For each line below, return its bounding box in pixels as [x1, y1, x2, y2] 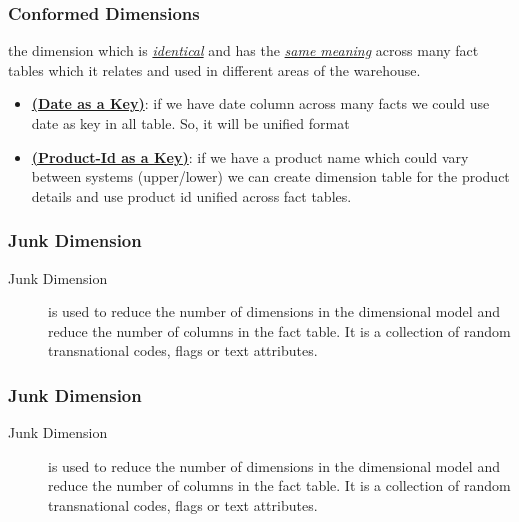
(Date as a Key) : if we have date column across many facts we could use [31, 93, 490, 114]
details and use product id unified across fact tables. [31, 185, 352, 206]
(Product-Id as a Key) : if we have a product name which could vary [31, 146, 469, 167]
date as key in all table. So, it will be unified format [31, 113, 350, 133]
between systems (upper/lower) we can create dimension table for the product [31, 166, 510, 187]
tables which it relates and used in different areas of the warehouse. [8, 59, 421, 80]
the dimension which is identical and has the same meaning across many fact [8, 40, 479, 61]
